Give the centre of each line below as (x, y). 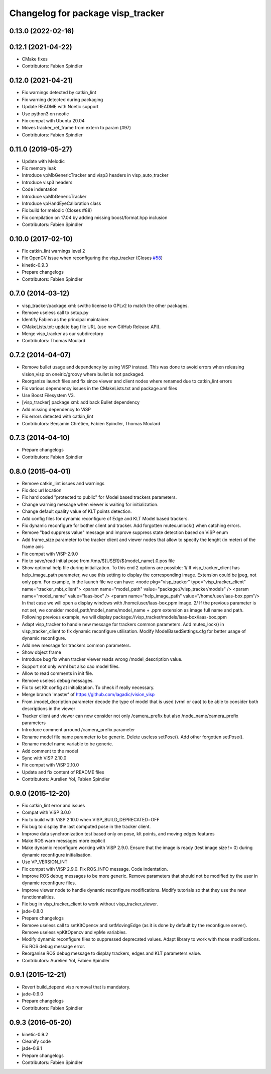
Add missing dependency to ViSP (56, 409)
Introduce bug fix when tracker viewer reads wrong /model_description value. (102, 659)
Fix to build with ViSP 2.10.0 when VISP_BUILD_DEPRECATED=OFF (91, 819)
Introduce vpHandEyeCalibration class (61, 203)
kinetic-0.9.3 (35, 265)
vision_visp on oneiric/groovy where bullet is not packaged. (83, 374)
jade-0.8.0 (33, 911)
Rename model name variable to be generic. (67, 744)
